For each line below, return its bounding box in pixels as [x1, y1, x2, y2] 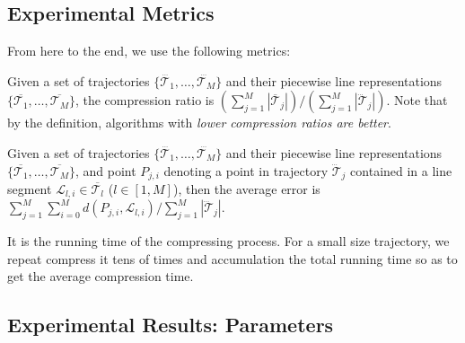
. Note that [386, 91, 448, 110]
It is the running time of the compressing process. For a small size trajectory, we [7, 232, 450, 251]
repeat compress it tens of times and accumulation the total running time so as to [7, 249, 458, 268]
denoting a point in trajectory [163, 161, 329, 180]
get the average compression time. [7, 267, 194, 286]
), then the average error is [172, 180, 320, 198]
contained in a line [350, 161, 452, 180]
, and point [75, 161, 136, 180]
